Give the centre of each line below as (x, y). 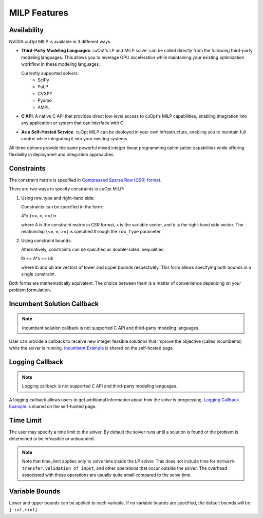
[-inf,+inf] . (24, 510)
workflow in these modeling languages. (61, 64)
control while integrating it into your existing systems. (75, 139)
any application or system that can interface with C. (73, 123)
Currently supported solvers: (50, 73)
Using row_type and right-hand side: (58, 198)
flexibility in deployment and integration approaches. (62, 154)
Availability (26, 30)
